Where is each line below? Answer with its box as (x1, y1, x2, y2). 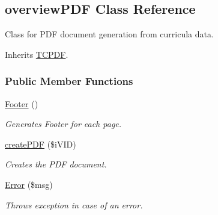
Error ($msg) (5, 178, 53, 190)
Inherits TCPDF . (5, 48, 68, 60)
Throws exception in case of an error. (5, 198, 143, 211)
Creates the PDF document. (5, 158, 107, 170)
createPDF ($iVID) (5, 137, 76, 150)
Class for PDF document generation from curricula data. (5, 28, 214, 40)
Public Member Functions (5, 73, 133, 89)
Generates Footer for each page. (5, 117, 122, 130)
